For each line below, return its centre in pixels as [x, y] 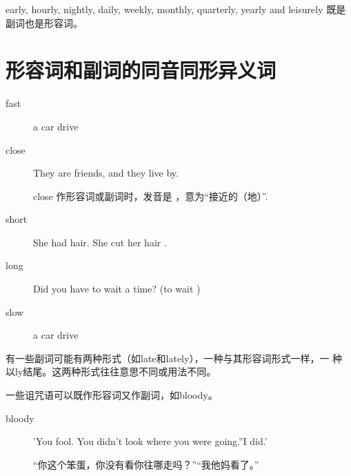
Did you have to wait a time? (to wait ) [117, 289]
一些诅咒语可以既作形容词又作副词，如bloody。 [112, 395]
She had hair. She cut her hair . [100, 242]
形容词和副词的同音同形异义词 [141, 70]
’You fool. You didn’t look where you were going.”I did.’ [150, 441]
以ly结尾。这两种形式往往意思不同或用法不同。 [111, 371]
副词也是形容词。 [44, 22]
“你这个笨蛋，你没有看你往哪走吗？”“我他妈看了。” [146, 464]
